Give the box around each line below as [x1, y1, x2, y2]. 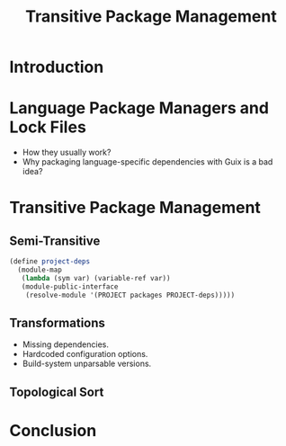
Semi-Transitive [9, 233, 101, 248]
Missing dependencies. [22, 339, 110, 350]
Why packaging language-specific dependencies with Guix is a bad [22, 156, 273, 167]
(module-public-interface [21, 281, 119, 291]
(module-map [17, 265, 63, 274]
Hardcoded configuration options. [22, 349, 148, 360]
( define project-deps [9, 257, 91, 266]
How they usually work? [22, 147, 112, 158]
